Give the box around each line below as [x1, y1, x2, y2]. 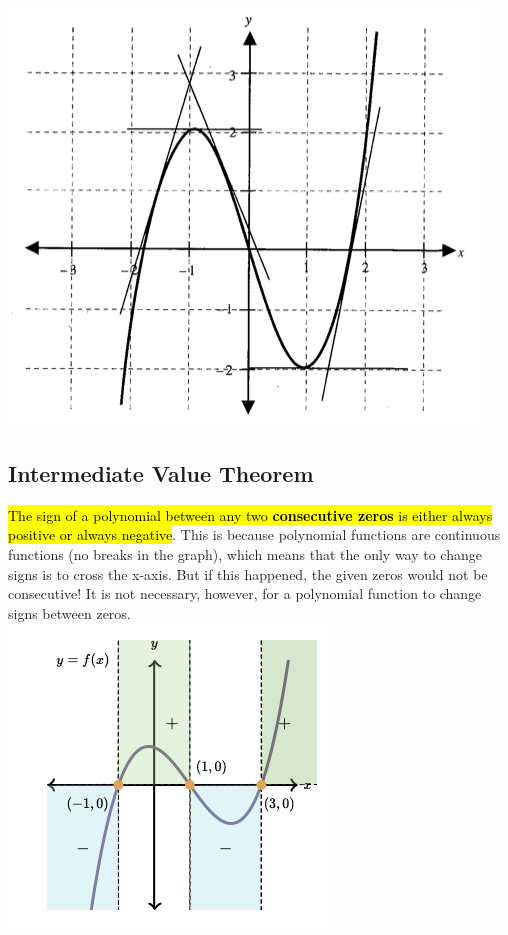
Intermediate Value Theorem [8, 457, 314, 488]
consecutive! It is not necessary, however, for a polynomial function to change [8, 583, 482, 604]
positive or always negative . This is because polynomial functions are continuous [8, 524, 501, 545]
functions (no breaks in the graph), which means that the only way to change [8, 543, 482, 564]
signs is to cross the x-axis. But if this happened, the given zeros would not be [8, 563, 488, 584]
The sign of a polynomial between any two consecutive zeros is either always [8, 504, 493, 525]
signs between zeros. [8, 602, 131, 623]
